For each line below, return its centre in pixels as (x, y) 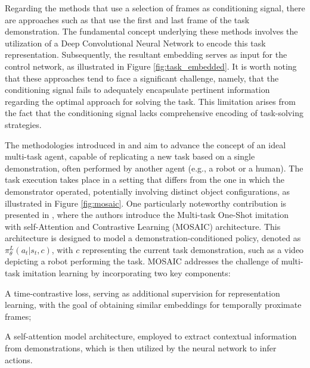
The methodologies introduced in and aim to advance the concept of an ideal (145, 144)
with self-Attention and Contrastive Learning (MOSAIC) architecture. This (143, 226)
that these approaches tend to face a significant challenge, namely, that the (142, 78)
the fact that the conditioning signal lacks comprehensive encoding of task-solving (154, 113)
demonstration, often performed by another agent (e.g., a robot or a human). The (154, 168)
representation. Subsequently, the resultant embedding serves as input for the (146, 54)
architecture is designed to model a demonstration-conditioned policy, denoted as (153, 238)
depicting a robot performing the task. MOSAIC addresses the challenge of (142, 261)
